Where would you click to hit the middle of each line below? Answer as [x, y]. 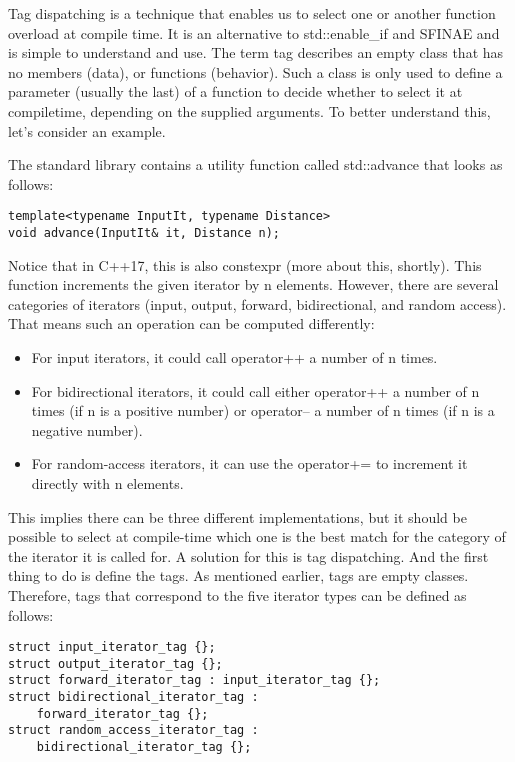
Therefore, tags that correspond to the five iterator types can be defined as [237, 594]
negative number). [87, 429]
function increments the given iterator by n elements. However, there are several [253, 284]
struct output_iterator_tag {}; [115, 663]
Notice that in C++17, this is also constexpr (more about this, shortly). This [245, 264]
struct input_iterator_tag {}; [112, 647]
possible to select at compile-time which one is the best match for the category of [257, 536]
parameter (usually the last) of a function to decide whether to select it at [235, 91]
